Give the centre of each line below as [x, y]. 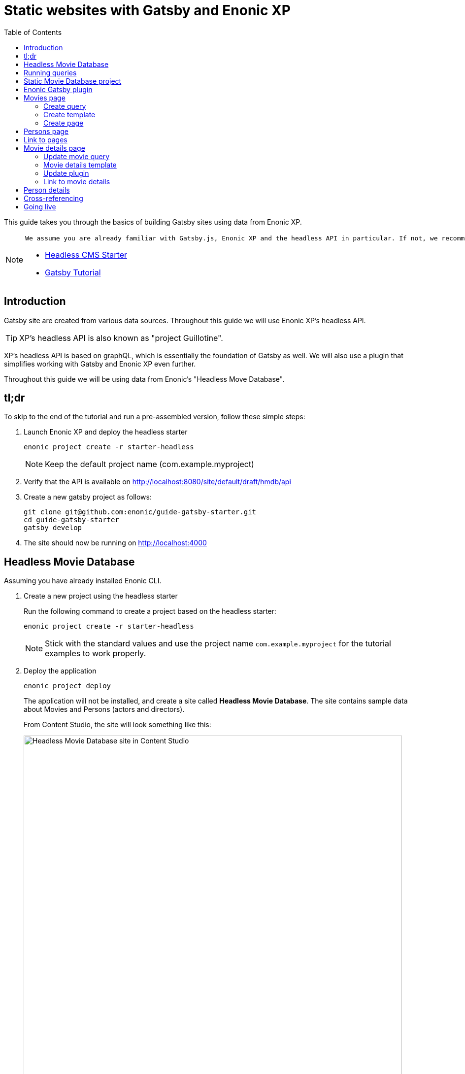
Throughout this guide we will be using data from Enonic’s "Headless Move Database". [144, 379]
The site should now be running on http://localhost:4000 [115, 543]
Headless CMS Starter [86, 254]
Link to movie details [77, 181]
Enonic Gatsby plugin [58, 89]
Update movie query [77, 156]
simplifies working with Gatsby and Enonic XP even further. [100, 364]
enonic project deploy [67, 686]
